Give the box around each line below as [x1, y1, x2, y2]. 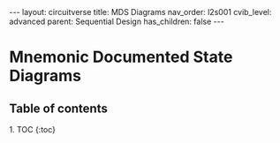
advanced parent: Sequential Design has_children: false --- [9, 16, 225, 26]
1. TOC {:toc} [9, 124, 56, 134]
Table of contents [9, 101, 108, 116]
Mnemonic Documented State [9, 47, 233, 67]
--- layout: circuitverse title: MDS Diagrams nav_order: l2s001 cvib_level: [9, 7, 272, 17]
